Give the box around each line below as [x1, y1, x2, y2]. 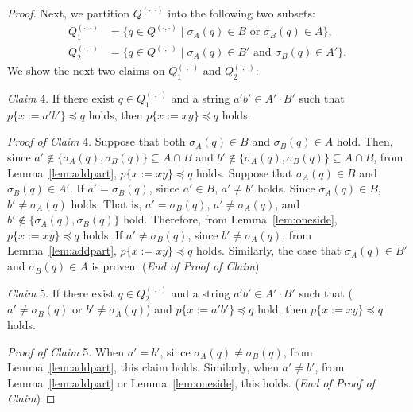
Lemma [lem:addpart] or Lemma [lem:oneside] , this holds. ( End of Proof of [7, 374, 375, 391]
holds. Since [257, 180, 315, 196]
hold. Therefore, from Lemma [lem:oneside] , [123, 211, 338, 227]
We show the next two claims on [7, 62, 165, 79]
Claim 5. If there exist [7, 284, 115, 301]
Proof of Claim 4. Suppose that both [7, 133, 186, 150]
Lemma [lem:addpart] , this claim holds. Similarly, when [7, 359, 279, 375]
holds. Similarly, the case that [196, 242, 342, 258]
